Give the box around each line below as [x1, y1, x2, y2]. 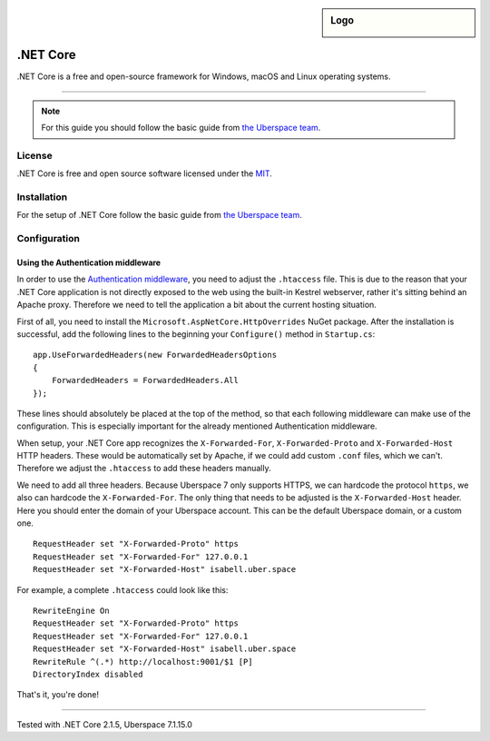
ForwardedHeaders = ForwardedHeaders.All [51, 375, 240, 386]
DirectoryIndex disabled [33, 668, 143, 679]
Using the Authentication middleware [16, 257, 162, 268]
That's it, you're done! [16, 689, 100, 700]
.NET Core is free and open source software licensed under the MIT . [16, 168, 272, 179]
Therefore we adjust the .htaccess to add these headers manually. [16, 463, 271, 474]
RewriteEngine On [33, 605, 110, 616]
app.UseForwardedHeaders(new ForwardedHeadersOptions [33, 350, 277, 361]
